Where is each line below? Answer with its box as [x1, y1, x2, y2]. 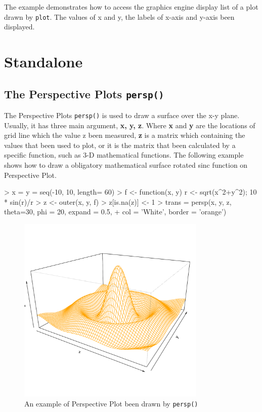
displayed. [4, 21, 35, 32]
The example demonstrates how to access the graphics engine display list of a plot [4, 2, 258, 12]
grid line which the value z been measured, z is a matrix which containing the [4, 130, 245, 140]
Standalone [4, 51, 83, 72]
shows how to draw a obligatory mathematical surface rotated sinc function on [4, 160, 248, 170]
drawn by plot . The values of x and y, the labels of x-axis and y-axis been [4, 11, 235, 22]
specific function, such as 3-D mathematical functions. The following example [4, 149, 244, 160]
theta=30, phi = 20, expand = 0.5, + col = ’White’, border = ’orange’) [4, 206, 227, 217]
